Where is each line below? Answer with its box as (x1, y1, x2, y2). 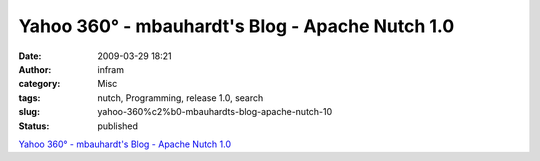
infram (97, 63, 125, 75)
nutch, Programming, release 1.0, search (97, 91, 264, 104)
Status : (18, 120, 50, 132)
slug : (18, 106, 40, 118)
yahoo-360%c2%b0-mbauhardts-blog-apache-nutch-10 (97, 106, 333, 118)
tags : (18, 91, 41, 104)
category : (18, 78, 61, 90)
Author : (18, 63, 52, 75)
